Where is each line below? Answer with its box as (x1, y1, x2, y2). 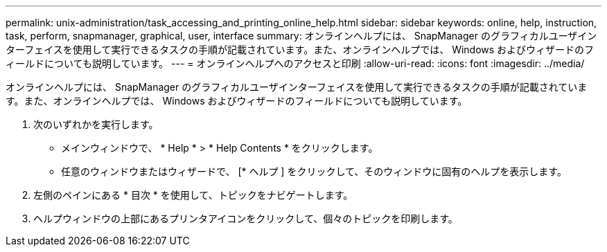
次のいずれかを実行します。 (33, 118, 159, 130)
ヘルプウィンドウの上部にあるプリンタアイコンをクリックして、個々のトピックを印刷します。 (33, 213, 458, 224)
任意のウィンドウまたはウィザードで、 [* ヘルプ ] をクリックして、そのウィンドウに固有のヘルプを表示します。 (61, 165, 567, 177)
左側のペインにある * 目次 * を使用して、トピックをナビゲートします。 (33, 189, 353, 201)
